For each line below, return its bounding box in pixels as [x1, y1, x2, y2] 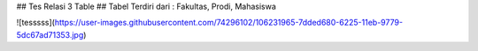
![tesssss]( [16, 18, 55, 28]
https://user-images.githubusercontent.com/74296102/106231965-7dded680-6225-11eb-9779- [54, 18, 403, 28]
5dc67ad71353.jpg [16, 29, 84, 40]
